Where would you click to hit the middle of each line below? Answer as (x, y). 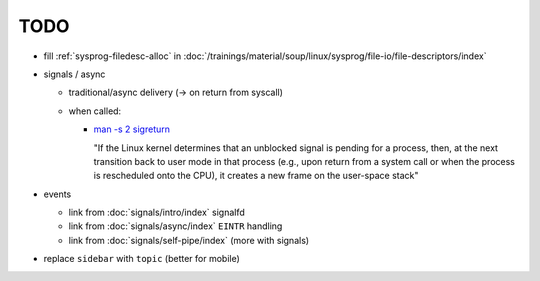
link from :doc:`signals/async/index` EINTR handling (175, 226)
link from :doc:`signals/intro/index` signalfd (156, 212)
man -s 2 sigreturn (131, 129)
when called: (95, 111)
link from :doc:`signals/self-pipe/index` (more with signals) (189, 240)
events (57, 194)
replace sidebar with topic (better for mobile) (141, 259)
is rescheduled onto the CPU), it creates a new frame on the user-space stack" (256, 176)
